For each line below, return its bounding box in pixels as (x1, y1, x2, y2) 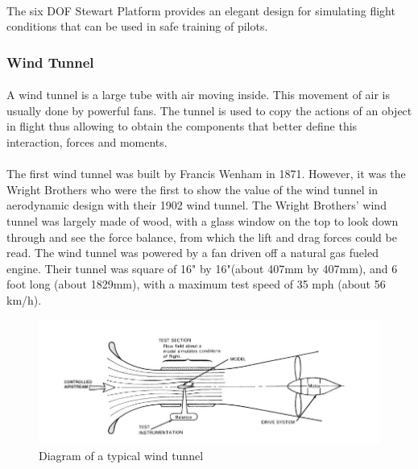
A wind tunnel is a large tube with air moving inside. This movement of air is (6, 86, 391, 103)
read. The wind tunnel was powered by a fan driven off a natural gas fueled (6, 244, 379, 261)
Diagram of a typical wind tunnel (39, 446, 204, 463)
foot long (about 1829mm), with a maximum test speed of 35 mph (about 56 (6, 276, 386, 293)
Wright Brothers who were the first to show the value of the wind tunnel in (6, 181, 379, 197)
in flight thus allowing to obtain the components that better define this (6, 118, 358, 135)
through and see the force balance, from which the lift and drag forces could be (6, 228, 397, 245)
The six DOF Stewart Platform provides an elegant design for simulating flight (6, 2, 395, 19)
